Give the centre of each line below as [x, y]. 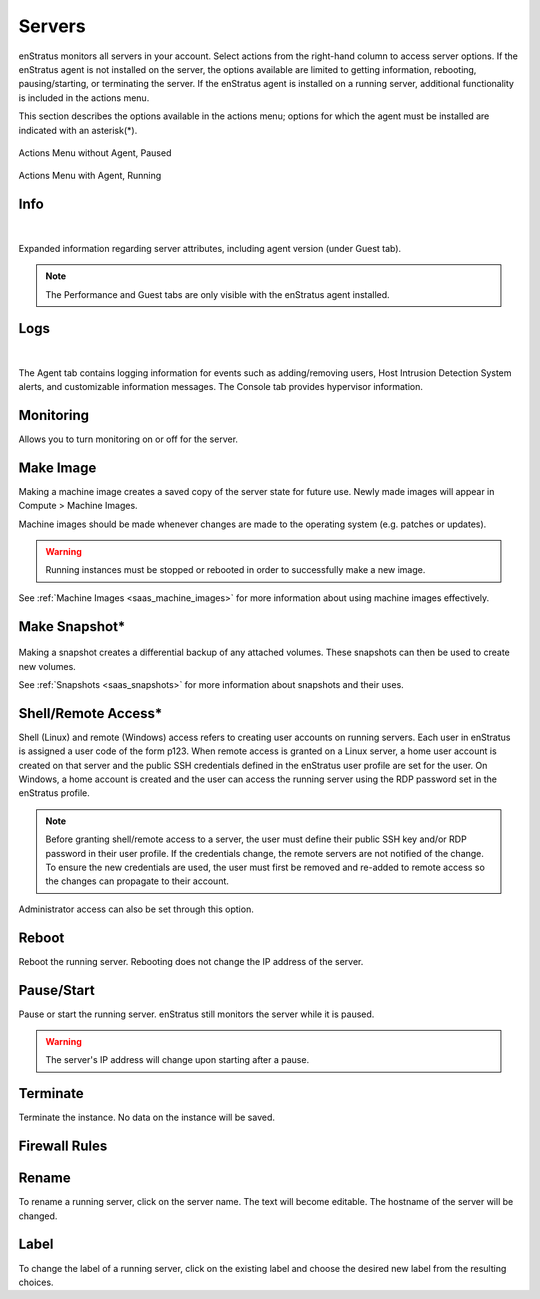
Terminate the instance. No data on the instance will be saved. [146, 1117]
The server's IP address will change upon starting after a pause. [177, 1060]
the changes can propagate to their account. [137, 881]
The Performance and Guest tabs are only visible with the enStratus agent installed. [217, 294]
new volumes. [47, 666]
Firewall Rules [63, 1146]
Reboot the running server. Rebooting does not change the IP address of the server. [191, 961]
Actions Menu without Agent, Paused [95, 152]
